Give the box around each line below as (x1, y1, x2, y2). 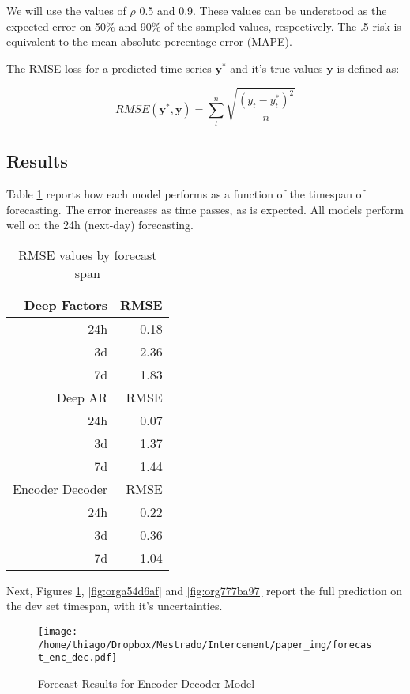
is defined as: (337, 59, 400, 76)
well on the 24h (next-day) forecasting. (6, 217, 194, 233)
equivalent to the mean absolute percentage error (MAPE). (6, 33, 292, 50)
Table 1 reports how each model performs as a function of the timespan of (6, 186, 365, 202)
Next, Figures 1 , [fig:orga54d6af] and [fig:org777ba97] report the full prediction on (6, 582, 403, 598)
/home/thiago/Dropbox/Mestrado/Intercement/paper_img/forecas (38, 639, 372, 651)
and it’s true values (230, 59, 323, 76)
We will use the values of (6, 2, 126, 18)
